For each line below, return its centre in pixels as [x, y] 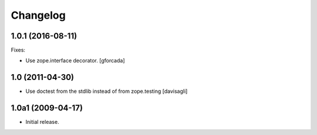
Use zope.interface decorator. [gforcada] [75, 61]
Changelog [38, 15]
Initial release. [42, 122]
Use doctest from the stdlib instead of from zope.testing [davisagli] [107, 91]
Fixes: [18, 50]
